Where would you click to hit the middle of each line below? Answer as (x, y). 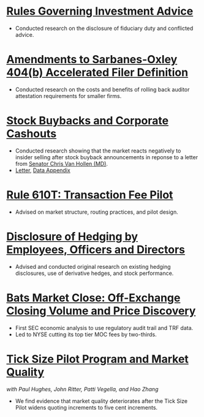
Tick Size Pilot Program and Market (97, 359)
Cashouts (32, 134)
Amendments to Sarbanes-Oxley (92, 60)
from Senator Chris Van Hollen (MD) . (62, 163)
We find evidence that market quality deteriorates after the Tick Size (101, 401)
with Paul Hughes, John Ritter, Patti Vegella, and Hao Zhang (82, 389)
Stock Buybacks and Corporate (88, 121)
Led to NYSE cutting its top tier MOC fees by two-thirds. (86, 334)
